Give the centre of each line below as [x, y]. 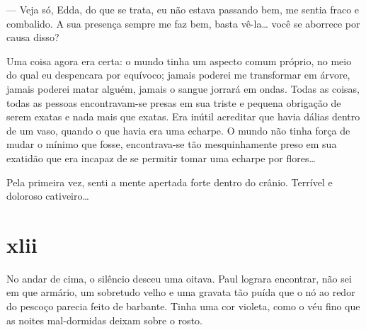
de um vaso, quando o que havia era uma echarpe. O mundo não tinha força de [178, 130]
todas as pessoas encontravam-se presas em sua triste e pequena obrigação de [174, 102]
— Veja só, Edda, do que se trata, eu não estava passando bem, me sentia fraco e [183, 9]
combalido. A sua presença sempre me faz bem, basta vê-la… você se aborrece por [183, 23]
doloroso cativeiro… [48, 196]
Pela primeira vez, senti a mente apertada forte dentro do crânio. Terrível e [170, 182]
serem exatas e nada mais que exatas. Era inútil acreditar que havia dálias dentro [183, 116]
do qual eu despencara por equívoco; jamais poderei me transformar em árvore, [178, 75]
